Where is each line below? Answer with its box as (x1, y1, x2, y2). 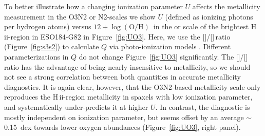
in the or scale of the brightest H (153, 21, 257, 32)
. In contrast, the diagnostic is (155, 101, 250, 112)
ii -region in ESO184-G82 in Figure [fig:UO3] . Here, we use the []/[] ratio (4, 31, 231, 42)
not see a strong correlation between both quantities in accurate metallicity (4, 71, 241, 82)
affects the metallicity (192, 1, 260, 11)
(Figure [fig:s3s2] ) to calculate (4, 41, 99, 52)
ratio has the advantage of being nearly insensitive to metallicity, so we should (4, 61, 251, 72)
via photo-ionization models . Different (109, 41, 231, 52)
